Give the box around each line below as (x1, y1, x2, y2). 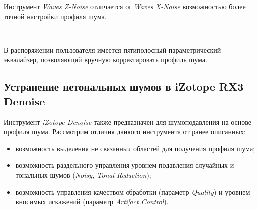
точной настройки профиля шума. (4, 11, 107, 21)
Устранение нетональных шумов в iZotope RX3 (4, 79, 244, 94)
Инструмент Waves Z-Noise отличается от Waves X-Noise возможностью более (4, 1, 246, 11)
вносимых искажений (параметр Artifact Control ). (15, 196, 169, 207)
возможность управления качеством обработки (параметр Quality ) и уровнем (15, 186, 250, 197)
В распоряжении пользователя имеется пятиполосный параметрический (4, 44, 221, 55)
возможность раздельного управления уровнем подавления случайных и (15, 160, 234, 170)
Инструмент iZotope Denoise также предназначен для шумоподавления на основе (4, 116, 252, 127)
